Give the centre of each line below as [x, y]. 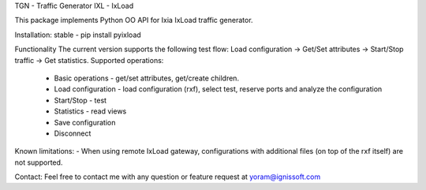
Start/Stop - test [80, 100]
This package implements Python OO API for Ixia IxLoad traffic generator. [134, 20]
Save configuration [85, 122]
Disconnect [73, 133]
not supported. [39, 162]
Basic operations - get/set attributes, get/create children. [147, 78]
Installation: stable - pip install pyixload [78, 35]
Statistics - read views [90, 111]
